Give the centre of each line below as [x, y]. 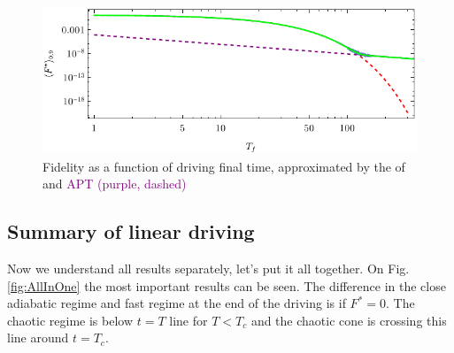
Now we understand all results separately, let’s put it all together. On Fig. [208, 269]
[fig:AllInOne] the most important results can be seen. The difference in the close [227, 285]
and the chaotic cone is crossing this [349, 320]
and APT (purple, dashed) [115, 184]
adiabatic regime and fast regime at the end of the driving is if [177, 303]
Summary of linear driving [131, 231]
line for [189, 320]
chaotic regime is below [70, 320]
